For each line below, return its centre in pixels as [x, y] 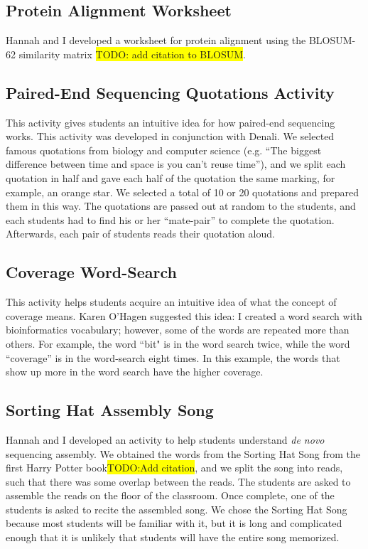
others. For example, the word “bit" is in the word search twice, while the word [178, 343]
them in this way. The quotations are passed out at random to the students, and [181, 206]
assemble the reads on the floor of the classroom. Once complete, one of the [170, 495]
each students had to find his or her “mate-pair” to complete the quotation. [170, 219]
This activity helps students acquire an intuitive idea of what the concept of [171, 302]
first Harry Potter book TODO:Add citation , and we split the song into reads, [174, 468]
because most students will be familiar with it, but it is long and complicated [174, 523]
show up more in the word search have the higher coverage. [135, 372]
